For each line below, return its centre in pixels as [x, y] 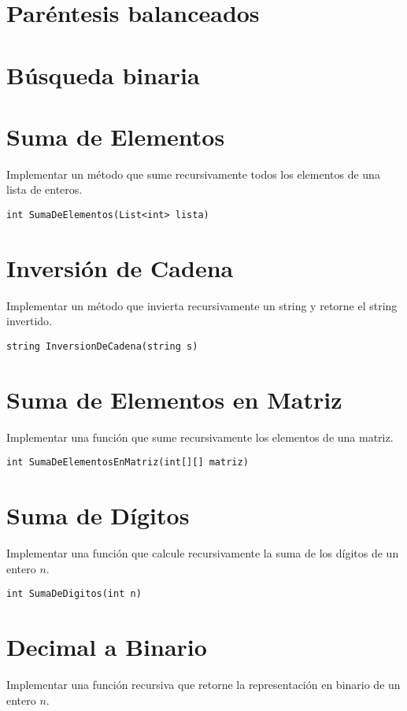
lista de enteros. [44, 189]
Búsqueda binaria [103, 74]
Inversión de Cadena [120, 267]
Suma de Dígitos [98, 515]
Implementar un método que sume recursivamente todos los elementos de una [193, 174]
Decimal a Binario [107, 647]
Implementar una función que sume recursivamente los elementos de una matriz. [200, 437]
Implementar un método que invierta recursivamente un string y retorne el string [202, 305]
